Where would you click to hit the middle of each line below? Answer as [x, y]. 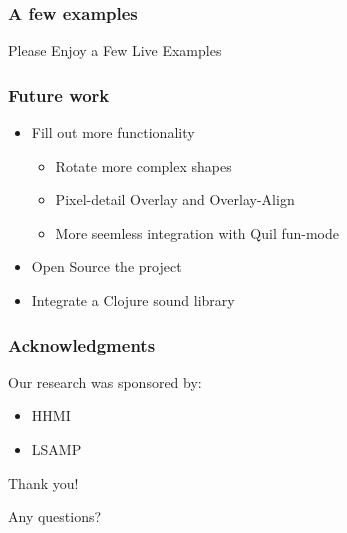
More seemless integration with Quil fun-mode [197, 232]
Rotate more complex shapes [143, 165]
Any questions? [55, 516]
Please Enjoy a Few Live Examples [115, 50]
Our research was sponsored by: [105, 381]
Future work [59, 94]
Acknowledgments [82, 344]
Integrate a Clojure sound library [133, 300]
